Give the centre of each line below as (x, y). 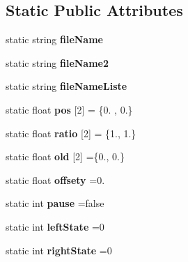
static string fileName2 (57, 62)
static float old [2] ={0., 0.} (65, 156)
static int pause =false (55, 203)
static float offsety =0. (55, 179)
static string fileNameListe (66, 86)
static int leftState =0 (55, 226)
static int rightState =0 (59, 250)
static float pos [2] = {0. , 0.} (69, 109)
